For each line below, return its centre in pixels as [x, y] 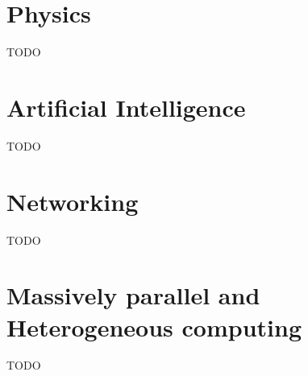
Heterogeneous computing [154, 326]
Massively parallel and [133, 295]
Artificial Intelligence [126, 107]
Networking [73, 201]
